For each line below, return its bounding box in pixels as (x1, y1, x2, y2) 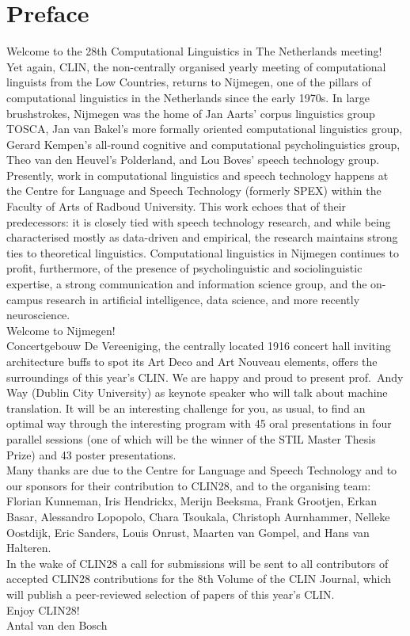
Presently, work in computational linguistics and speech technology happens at (6, 166, 389, 183)
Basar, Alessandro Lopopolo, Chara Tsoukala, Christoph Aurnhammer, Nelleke (6, 508, 390, 524)
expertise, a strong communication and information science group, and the (6, 276, 367, 292)
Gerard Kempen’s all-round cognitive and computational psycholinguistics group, (6, 135, 401, 152)
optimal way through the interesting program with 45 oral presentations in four (6, 415, 392, 432)
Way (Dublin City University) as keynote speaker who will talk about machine (6, 384, 388, 401)
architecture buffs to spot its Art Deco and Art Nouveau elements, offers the (6, 353, 378, 369)
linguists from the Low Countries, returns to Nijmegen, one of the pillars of (6, 74, 371, 90)
